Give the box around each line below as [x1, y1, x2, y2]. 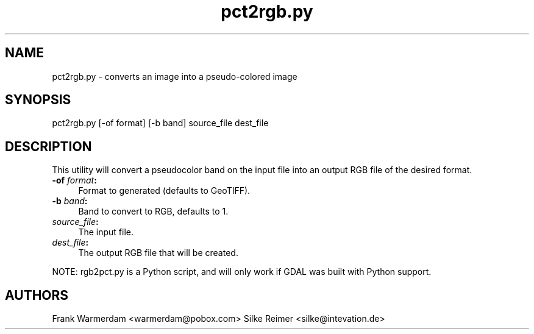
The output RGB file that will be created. [78, 247, 238, 258]
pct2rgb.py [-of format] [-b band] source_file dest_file [52, 118, 269, 129]
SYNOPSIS [5, 92, 71, 108]
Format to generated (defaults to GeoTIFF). [78, 185, 251, 196]
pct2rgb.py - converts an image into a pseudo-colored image [52, 71, 297, 82]
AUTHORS [5, 287, 69, 303]
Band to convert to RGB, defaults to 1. [78, 206, 229, 217]
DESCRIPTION [5, 138, 92, 154]
